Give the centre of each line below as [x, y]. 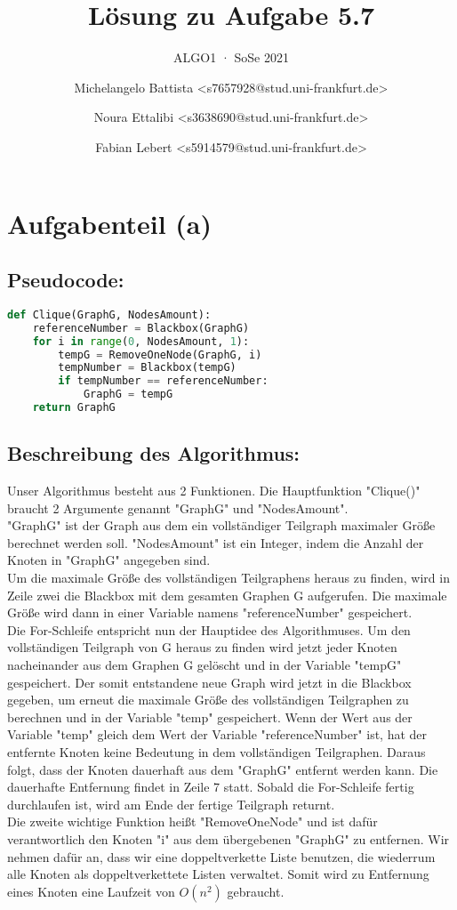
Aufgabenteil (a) [109, 223]
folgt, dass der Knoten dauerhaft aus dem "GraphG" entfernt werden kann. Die [223, 769]
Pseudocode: [66, 280]
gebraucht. [256, 891]
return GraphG [74, 408]
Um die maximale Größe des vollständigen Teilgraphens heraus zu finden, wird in [228, 578]
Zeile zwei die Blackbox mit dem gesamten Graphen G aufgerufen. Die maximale [227, 595]
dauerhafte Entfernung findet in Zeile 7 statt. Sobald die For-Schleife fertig [211, 787]
